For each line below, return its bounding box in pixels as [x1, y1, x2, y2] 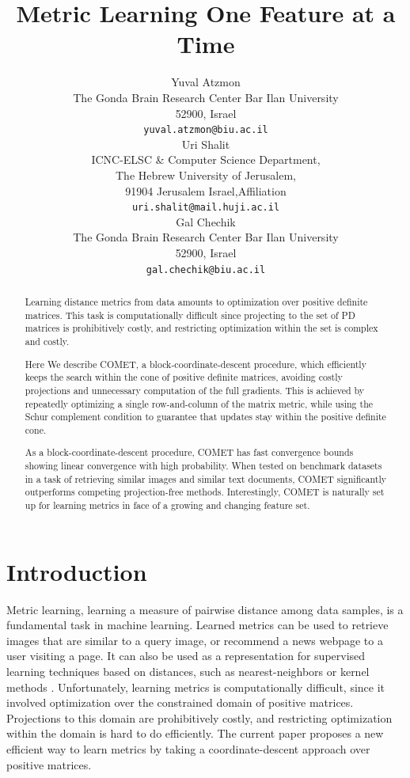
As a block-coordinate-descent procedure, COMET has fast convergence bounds [25, 446, 354, 459]
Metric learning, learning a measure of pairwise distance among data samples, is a [6, 601, 404, 617]
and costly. [25, 334, 70, 347]
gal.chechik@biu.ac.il [146, 264, 266, 275]
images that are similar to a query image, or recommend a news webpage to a [6, 632, 383, 648]
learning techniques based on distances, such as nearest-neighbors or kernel [6, 662, 370, 679]
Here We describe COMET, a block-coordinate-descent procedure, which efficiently [25, 357, 366, 370]
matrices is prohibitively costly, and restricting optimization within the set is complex [25, 321, 378, 335]
